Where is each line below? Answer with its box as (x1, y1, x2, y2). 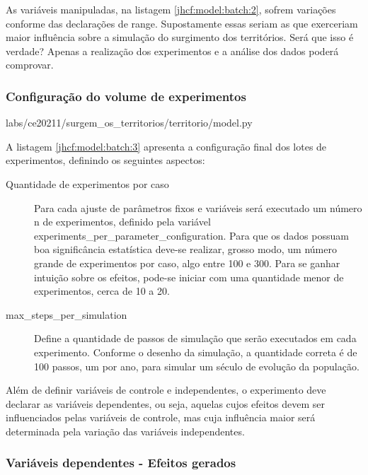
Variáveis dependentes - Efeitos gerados (6, 454, 236, 471)
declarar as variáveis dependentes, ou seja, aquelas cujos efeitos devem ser (6, 396, 326, 411)
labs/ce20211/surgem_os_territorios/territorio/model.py (6, 115, 253, 130)
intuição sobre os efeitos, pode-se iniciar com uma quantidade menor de (34, 269, 344, 284)
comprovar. (6, 57, 54, 72)
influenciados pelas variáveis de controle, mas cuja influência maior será (6, 410, 316, 425)
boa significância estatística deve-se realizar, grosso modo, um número (34, 242, 337, 257)
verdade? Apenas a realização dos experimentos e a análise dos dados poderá (6, 43, 339, 58)
